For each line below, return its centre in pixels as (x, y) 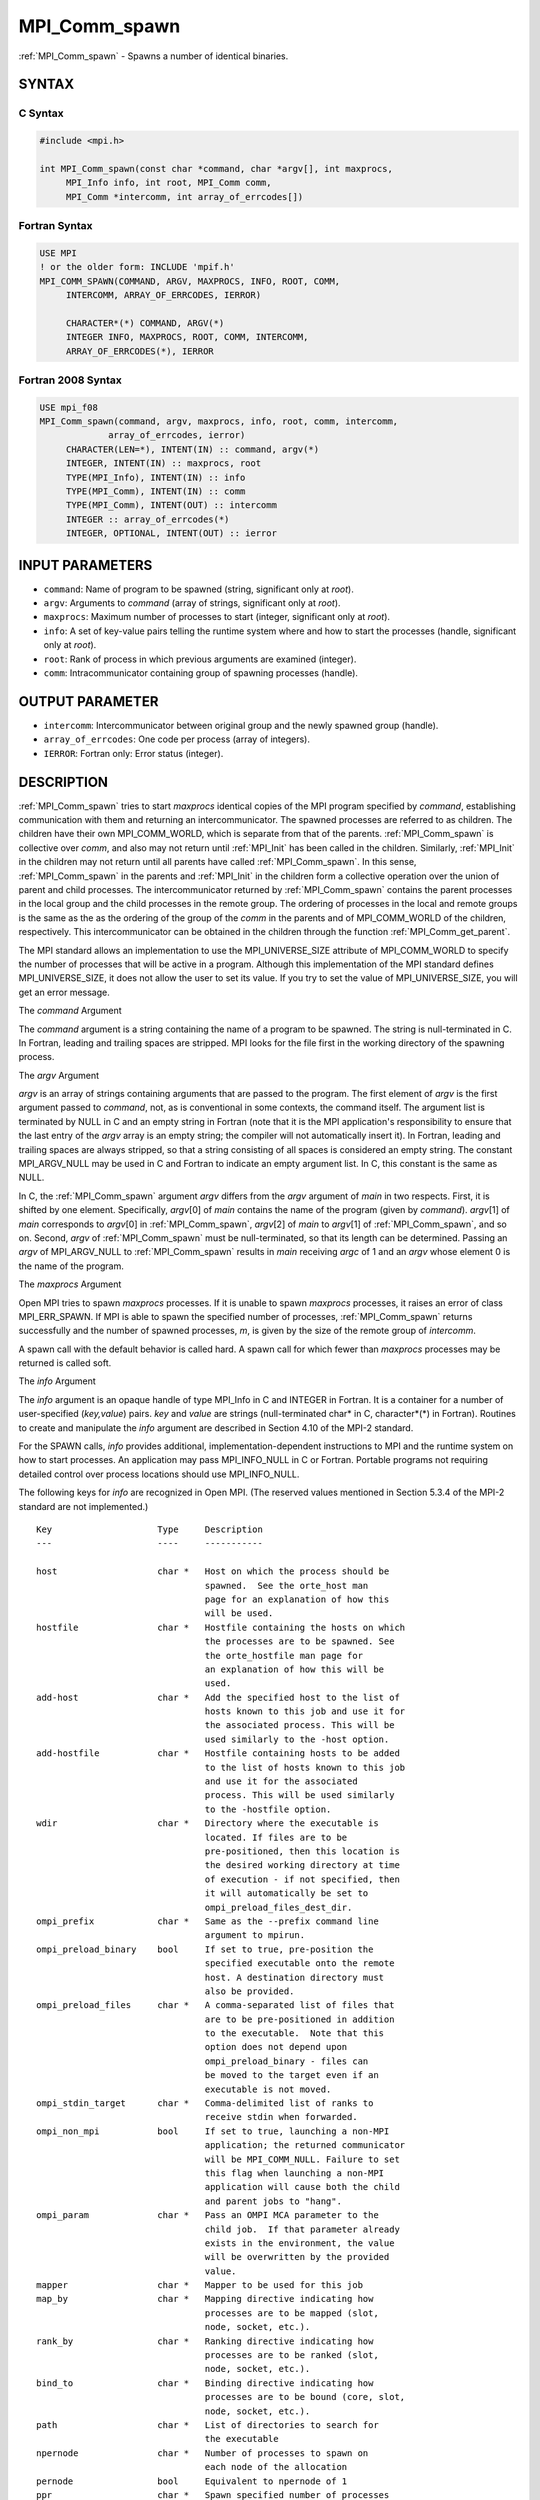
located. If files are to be (276, 1837)
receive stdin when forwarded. (281, 2117)
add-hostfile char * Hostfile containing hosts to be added (218, 1753)
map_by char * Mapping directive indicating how (205, 2299)
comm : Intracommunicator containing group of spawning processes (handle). (201, 673)
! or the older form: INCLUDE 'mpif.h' (137, 267)
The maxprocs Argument (70, 1284)
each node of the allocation (276, 2467)
